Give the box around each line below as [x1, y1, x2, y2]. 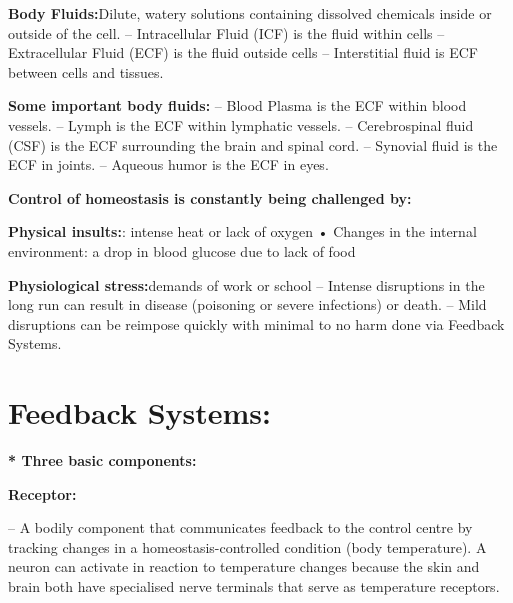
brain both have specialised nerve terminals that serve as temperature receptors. [8, 576, 500, 596]
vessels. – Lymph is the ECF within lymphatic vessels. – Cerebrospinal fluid [8, 114, 474, 135]
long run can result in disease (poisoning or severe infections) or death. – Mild [8, 294, 487, 315]
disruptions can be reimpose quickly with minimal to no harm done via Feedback [8, 313, 505, 334]
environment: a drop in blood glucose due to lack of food [8, 240, 356, 261]
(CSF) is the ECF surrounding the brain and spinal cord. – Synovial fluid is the [8, 134, 498, 155]
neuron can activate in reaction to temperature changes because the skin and [8, 556, 480, 577]
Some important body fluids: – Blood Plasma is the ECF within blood [8, 95, 467, 116]
